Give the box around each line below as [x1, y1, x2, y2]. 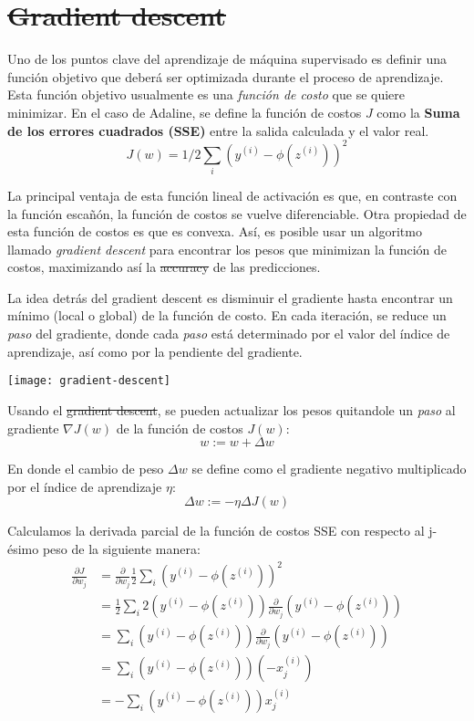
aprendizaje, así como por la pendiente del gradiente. [7, 341, 303, 360]
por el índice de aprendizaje [7, 476, 162, 496]
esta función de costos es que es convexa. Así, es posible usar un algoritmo [7, 222, 422, 241]
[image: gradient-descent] [7, 374, 170, 388]
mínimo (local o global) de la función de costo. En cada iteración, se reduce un [7, 306, 447, 325]
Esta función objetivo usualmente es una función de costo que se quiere [7, 85, 406, 104]
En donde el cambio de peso [7, 459, 164, 478]
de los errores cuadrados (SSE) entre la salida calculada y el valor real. [7, 120, 429, 140]
